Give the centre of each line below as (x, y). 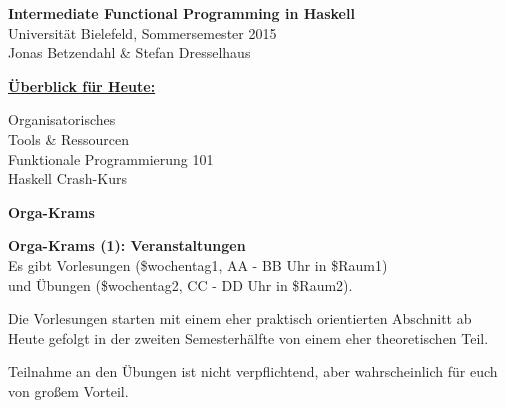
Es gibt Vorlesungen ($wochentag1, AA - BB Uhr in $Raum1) (198, 264)
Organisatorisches (62, 119)
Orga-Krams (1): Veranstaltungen (127, 245)
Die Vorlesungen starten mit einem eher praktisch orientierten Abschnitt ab (240, 318)
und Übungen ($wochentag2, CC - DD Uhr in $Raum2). (180, 284)
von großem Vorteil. (68, 390)
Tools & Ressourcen (69, 138)
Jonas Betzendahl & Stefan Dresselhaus (129, 52)
